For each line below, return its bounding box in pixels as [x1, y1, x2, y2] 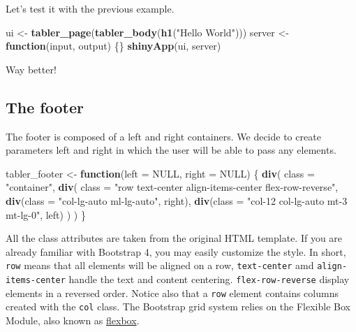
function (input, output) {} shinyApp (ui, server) [6, 38, 221, 53]
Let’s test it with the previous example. [6, 1, 175, 15]
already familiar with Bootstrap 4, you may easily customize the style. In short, [6, 244, 346, 259]
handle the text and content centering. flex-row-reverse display [68, 271, 350, 286]
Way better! [6, 62, 57, 76]
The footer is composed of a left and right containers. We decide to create [6, 129, 321, 143]
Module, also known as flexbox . [6, 312, 140, 327]
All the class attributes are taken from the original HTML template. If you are [6, 231, 343, 245]
